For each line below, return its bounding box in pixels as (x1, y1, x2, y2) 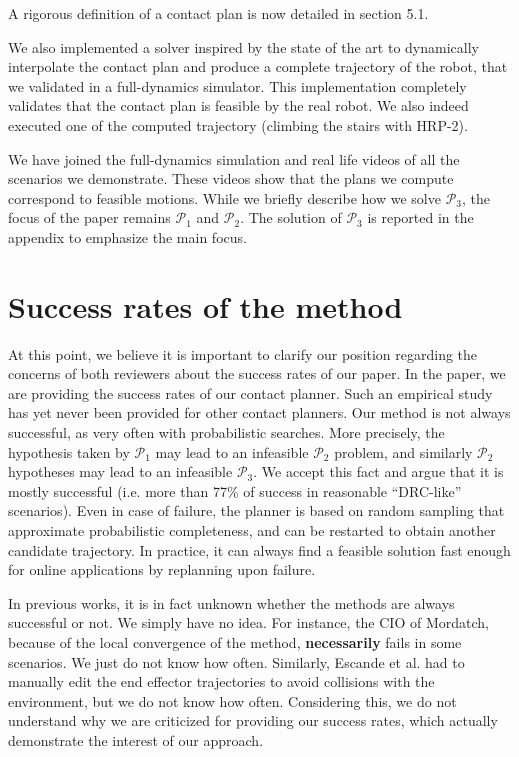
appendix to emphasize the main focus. (8, 226, 247, 247)
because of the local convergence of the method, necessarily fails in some (8, 631, 462, 652)
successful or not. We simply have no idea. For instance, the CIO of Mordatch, (8, 612, 489, 633)
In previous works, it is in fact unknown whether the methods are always (8, 592, 455, 613)
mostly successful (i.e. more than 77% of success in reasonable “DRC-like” (8, 480, 462, 501)
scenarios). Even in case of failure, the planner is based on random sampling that (8, 500, 505, 521)
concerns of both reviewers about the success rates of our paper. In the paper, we (8, 363, 506, 384)
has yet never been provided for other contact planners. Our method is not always (8, 402, 511, 423)
